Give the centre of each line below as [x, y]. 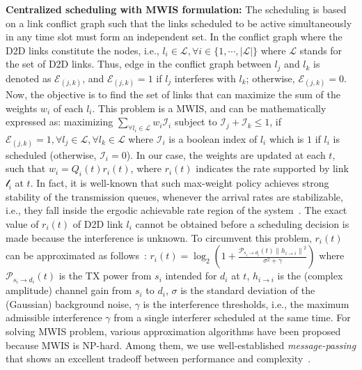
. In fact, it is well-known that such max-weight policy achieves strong [180, 183]
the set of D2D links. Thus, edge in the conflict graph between [139, 64]
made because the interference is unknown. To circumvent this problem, [159, 237]
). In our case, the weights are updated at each [226, 154]
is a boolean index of [213, 138]
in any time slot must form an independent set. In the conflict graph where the [174, 37]
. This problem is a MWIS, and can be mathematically [209, 108]
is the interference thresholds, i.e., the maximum [246, 303]
